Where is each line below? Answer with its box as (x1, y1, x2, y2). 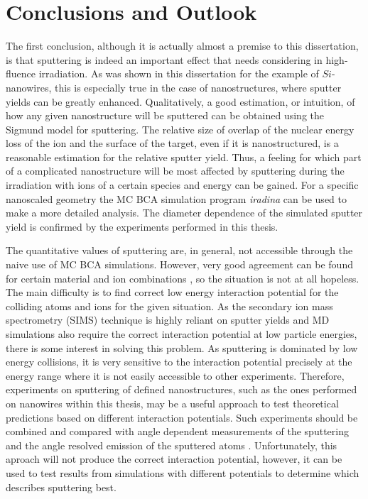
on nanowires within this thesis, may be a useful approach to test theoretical (6, 395, 339, 410)
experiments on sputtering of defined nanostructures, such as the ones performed (6, 382, 357, 397)
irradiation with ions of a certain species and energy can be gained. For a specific (6, 177, 359, 192)
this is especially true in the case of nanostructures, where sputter (54, 79, 342, 94)
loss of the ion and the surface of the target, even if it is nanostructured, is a (6, 136, 339, 150)
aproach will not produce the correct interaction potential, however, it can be (6, 451, 342, 466)
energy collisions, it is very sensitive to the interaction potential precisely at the (6, 354, 352, 369)
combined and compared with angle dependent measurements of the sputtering (6, 424, 349, 439)
